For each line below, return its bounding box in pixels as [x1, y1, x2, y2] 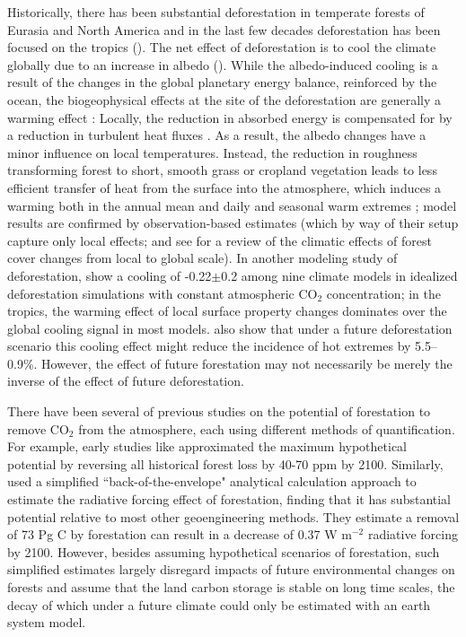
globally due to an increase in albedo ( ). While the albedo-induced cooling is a [7, 55, 438, 74]
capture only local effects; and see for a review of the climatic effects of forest [7, 231, 432, 249]
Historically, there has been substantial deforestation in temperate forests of [7, 3, 425, 21]
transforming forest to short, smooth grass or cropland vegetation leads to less [7, 161, 437, 179]
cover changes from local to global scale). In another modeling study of [7, 249, 398, 267]
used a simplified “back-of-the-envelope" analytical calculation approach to [7, 472, 417, 491]
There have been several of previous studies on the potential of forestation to [7, 402, 431, 421]
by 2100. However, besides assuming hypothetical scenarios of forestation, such [7, 542, 440, 561]
